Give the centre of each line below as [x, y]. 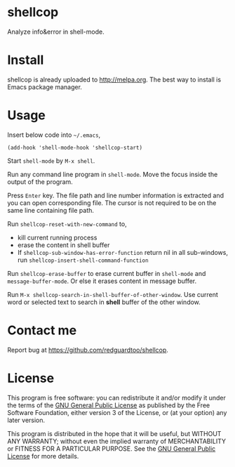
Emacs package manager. [45, 87]
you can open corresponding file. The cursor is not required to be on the [112, 203]
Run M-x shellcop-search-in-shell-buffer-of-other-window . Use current [113, 294]
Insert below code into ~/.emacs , [54, 135]
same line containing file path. [51, 210]
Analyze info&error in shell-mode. [56, 32]
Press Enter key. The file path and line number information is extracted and [116, 195]
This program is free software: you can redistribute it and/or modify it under [116, 397]
